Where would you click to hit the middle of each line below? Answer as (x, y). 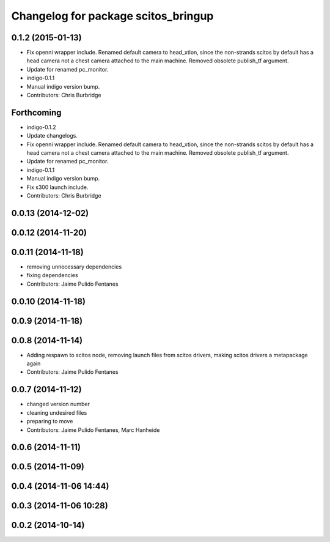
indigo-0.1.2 (41, 127)
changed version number (58, 404)
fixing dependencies (53, 275)
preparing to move (50, 421)
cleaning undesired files (57, 412)
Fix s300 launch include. (57, 187)
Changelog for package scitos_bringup (112, 16)
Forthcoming (36, 112)
